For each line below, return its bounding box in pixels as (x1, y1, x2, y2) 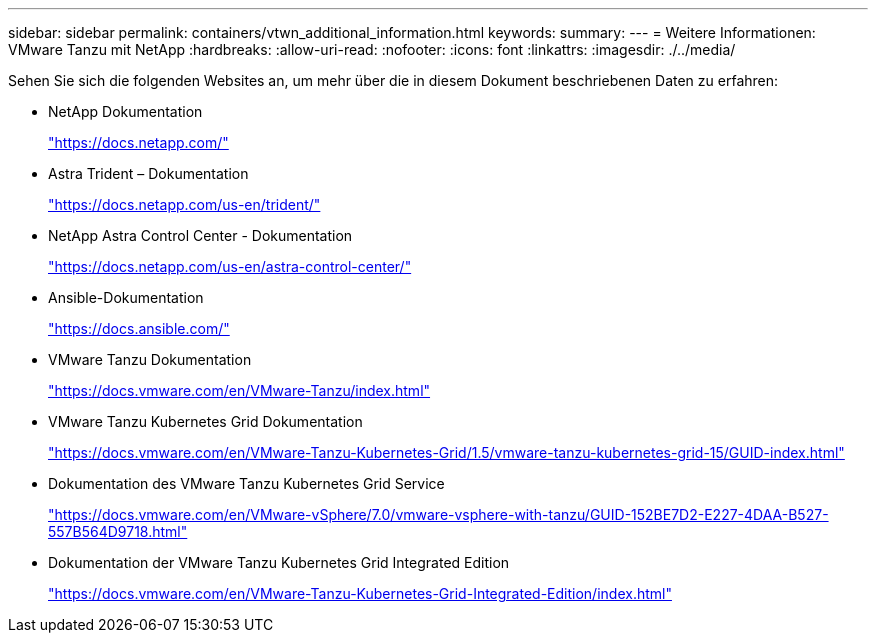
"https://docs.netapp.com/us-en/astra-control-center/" (48, 258, 412, 275)
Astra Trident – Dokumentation (48, 165, 249, 182)
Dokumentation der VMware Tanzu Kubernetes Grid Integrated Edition (48, 554, 510, 571)
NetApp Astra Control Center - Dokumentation (48, 227, 353, 244)
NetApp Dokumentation (48, 103, 203, 120)
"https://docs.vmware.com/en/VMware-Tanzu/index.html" (48, 382, 431, 399)
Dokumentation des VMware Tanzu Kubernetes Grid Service (48, 475, 445, 492)
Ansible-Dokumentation (48, 289, 204, 306)
